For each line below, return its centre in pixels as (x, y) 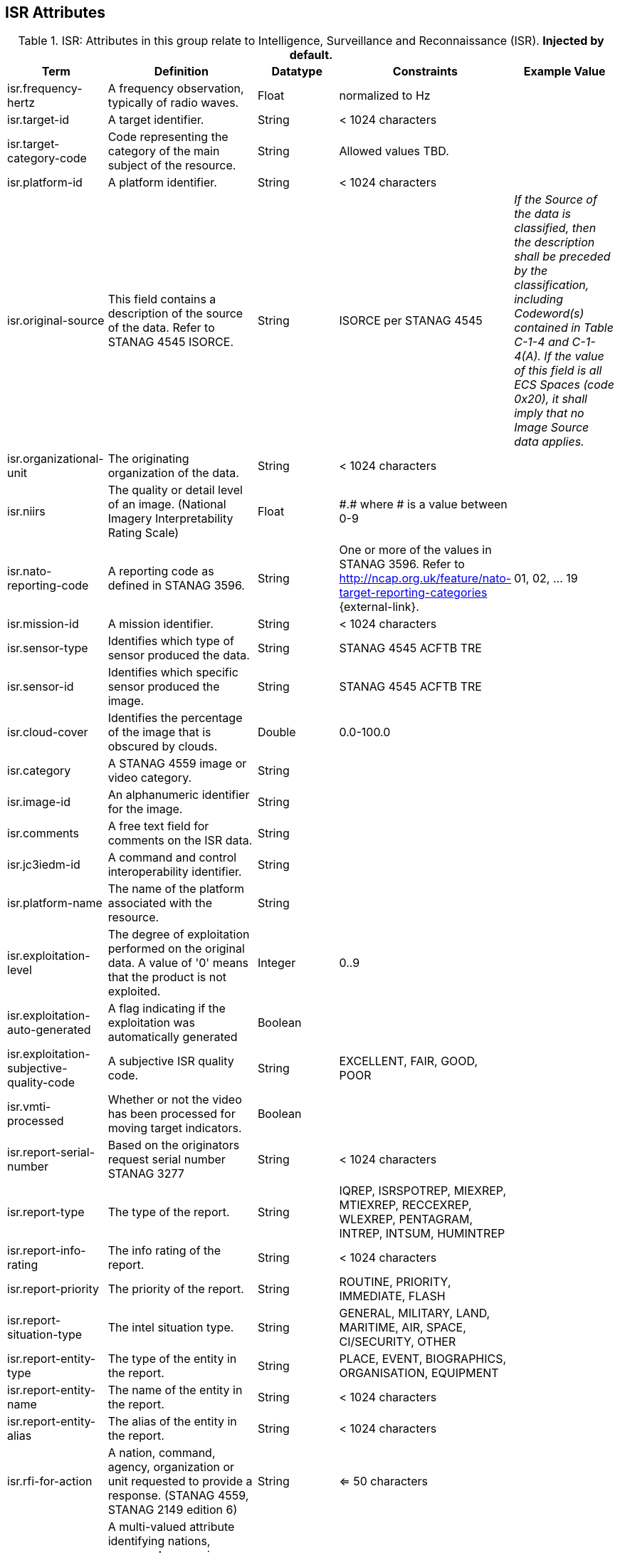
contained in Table (564, 328)
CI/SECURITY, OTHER (398, 1342)
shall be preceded (562, 257)
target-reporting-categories (413, 593)
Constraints (425, 72)
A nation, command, (162, 1453)
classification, (552, 285)
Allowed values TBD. (394, 151)
